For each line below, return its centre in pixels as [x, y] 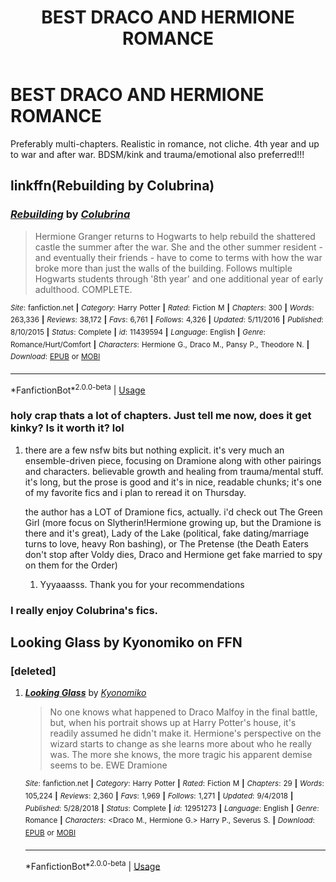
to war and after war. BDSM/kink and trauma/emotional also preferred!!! [157, 154]
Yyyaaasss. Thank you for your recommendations [142, 584]
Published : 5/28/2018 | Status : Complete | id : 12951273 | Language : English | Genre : [172, 808]
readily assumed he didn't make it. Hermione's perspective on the [185, 733]
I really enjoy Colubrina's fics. [84, 610]
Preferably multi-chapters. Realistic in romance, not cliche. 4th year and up [165, 143]
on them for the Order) [71, 565]
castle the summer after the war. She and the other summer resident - [178, 247]
